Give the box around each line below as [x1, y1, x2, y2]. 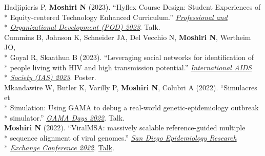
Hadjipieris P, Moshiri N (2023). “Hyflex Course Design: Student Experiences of [4, 2, 261, 12]
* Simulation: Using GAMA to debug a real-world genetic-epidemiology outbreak [4, 102, 259, 112]
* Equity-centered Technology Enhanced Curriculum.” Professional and [4, 11, 228, 22]
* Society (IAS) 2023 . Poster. [4, 72, 96, 83]
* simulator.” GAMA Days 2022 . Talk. [4, 112, 125, 123]
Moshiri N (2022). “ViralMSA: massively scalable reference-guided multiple [4, 122, 246, 133]
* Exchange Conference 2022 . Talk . [4, 142, 114, 153]
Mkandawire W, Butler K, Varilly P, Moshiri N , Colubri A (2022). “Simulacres [4, 82, 257, 92]
